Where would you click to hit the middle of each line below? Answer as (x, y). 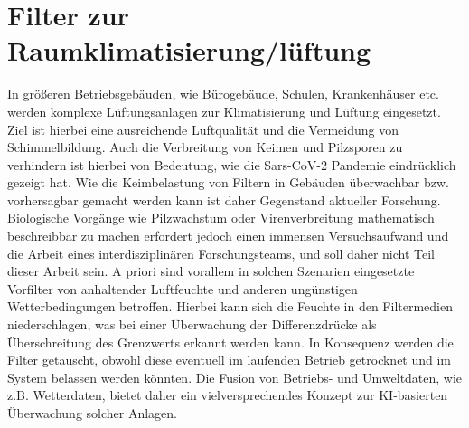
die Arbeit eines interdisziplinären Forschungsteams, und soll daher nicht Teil (221, 253)
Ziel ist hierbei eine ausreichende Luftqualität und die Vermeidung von (203, 129)
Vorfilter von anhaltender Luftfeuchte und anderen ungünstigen (183, 288)
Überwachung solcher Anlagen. (92, 413)
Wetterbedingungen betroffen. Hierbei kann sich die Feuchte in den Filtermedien (230, 306)
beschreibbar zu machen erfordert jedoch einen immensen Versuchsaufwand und (228, 236)
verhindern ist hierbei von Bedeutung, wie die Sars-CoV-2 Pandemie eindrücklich (232, 164)
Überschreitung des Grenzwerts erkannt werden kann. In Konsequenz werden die (230, 342)
